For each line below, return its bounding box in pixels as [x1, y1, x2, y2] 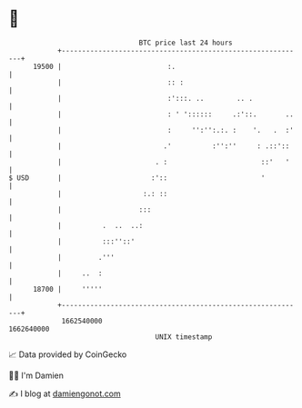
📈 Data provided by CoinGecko [8, 349, 127, 360]
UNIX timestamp [155, 332, 213, 342]
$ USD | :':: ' [8, 173, 266, 183]
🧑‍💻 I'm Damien [8, 370, 65, 381]
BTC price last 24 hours [138, 38, 233, 47]
